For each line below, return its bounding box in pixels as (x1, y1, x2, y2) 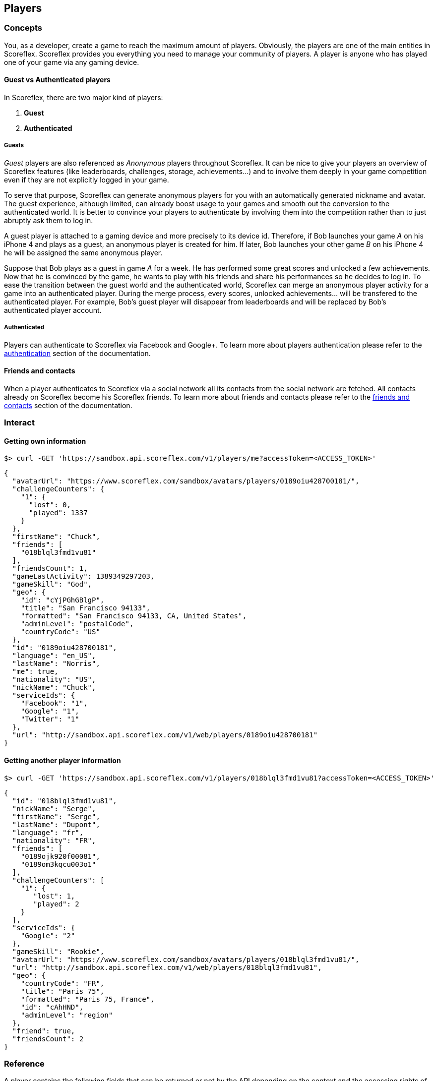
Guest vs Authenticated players (4, 75, 111, 84)
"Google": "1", (20, 707, 79, 716)
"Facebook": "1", (20, 699, 88, 708)
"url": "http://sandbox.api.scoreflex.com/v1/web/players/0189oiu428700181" (12, 731, 318, 739)
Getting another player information (4, 756, 121, 765)
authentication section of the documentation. (4, 349, 151, 358)
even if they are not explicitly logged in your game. (4, 175, 169, 184)
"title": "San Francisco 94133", (20, 604, 151, 612)
